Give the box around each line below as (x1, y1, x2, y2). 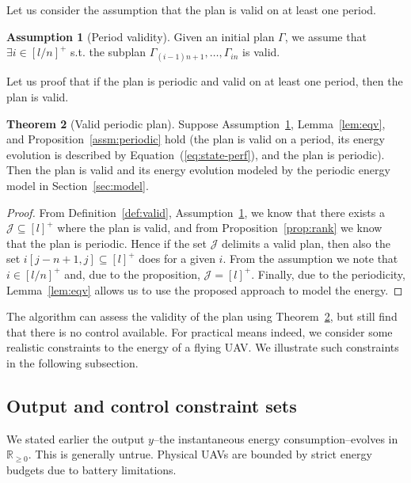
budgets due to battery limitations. (6, 461, 177, 477)
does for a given (139, 250, 215, 267)
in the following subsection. (6, 354, 139, 371)
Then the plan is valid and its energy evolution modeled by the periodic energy (6, 162, 390, 178)
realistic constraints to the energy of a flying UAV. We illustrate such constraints (6, 339, 399, 356)
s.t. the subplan (70, 44, 147, 60)
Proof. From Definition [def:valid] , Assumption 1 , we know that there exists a (6, 203, 385, 220)
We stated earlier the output (6, 430, 145, 447)
